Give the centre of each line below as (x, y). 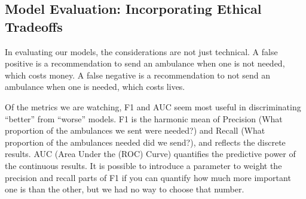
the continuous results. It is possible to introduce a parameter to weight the (143, 165)
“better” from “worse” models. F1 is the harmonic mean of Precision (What (144, 118)
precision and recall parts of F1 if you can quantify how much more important (148, 177)
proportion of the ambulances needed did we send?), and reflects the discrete (145, 142)
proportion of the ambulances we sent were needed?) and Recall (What (135, 130)
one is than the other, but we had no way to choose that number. (125, 189)
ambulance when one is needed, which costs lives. (95, 87)
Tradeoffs (34, 26)
